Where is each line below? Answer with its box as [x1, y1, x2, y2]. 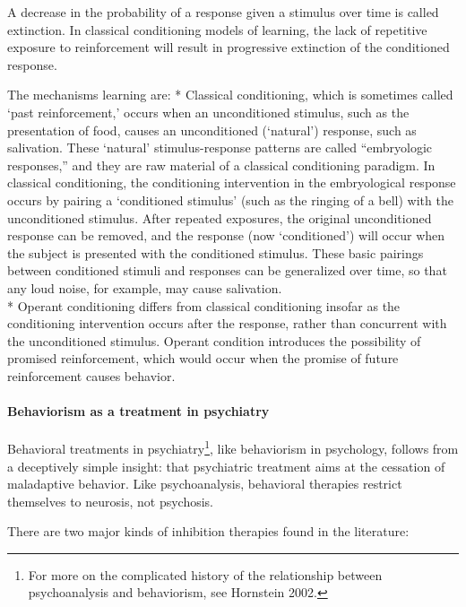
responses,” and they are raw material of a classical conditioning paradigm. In [7, 155, 436, 174]
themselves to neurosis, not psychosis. [7, 491, 213, 510]
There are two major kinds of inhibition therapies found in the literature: [7, 522, 410, 541]
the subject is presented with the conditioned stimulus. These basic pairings [7, 243, 424, 262]
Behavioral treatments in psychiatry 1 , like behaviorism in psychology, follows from [7, 437, 459, 457]
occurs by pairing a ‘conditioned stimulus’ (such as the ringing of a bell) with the [7, 190, 453, 209]
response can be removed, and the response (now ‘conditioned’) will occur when [7, 226, 445, 245]
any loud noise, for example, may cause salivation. [7, 278, 282, 297]
